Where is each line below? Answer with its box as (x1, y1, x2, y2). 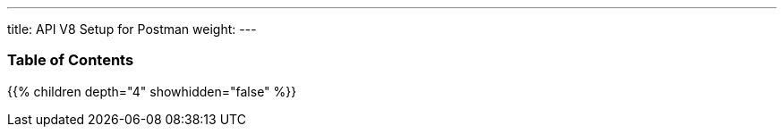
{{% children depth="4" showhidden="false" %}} (7, 83, 297, 99)
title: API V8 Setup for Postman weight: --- (7, 21, 257, 37)
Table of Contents (7, 51, 134, 70)
